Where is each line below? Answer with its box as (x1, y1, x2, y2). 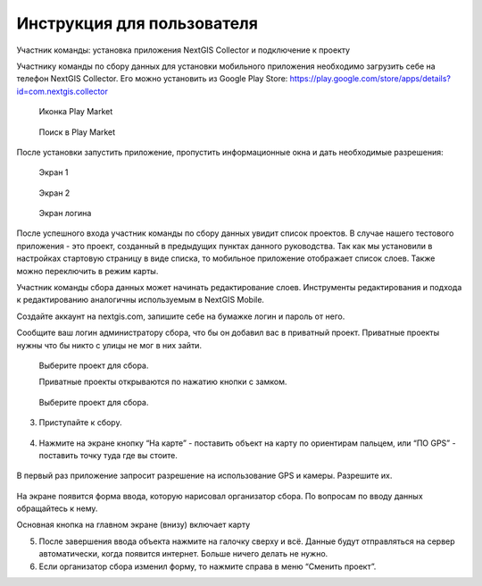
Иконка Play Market (38, 106, 113, 117)
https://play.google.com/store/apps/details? (289, 73, 451, 84)
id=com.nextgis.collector (16, 86, 109, 96)
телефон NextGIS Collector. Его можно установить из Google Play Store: (16, 73, 288, 84)
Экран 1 (38, 167, 69, 178)
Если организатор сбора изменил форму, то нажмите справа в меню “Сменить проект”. (38, 561, 377, 572)
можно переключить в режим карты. (16, 265, 159, 276)
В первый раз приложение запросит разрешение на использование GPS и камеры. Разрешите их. (16, 470, 393, 481)
